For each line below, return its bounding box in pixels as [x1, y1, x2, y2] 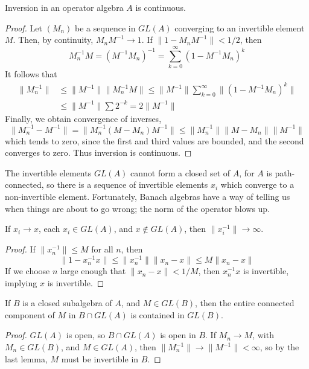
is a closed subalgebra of [22, 297, 112, 309]
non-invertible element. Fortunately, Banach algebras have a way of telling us [5, 190, 290, 203]
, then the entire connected [195, 297, 295, 309]
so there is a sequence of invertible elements [46, 178, 208, 191]
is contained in [130, 308, 185, 321]
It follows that [5, 67, 57, 80]
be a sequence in [75, 21, 136, 34]
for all [91, 243, 113, 255]
